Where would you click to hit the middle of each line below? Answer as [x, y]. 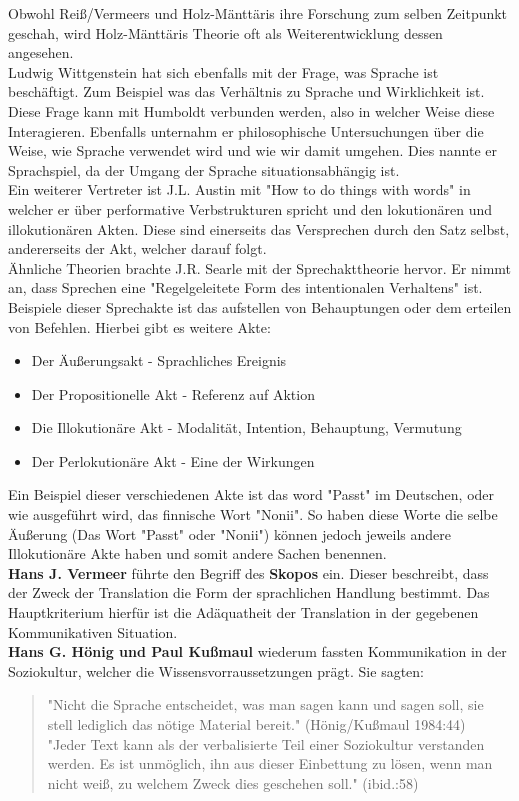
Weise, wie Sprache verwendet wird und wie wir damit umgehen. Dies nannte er [252, 150]
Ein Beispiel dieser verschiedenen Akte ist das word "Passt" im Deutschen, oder [251, 494]
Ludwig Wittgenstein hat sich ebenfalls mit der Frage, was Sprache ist [223, 71]
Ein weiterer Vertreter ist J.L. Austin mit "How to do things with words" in [239, 189]
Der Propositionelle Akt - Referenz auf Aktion [173, 393]
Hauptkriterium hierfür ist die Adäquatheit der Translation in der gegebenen [243, 612]
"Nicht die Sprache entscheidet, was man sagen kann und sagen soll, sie [265, 704]
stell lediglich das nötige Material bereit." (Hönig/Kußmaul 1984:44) [256, 724]
